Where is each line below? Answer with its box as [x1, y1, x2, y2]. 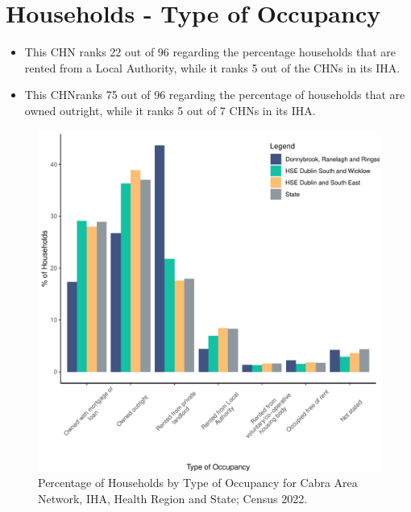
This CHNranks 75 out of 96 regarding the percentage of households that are [24, 86, 405, 103]
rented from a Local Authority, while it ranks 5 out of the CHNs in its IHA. [24, 59, 401, 76]
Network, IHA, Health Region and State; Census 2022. [38, 489, 308, 506]
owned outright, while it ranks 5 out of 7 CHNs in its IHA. [24, 101, 316, 118]
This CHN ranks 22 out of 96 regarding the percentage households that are [24, 43, 396, 60]
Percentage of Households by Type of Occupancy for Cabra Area [38, 474, 358, 491]
